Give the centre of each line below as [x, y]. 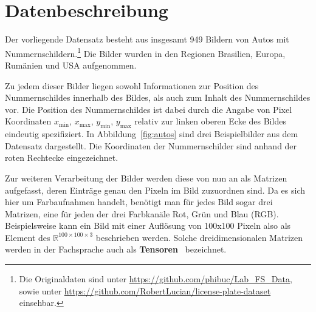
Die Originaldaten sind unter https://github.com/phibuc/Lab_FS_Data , [156, 279]
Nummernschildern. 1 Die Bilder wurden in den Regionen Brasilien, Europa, [145, 52]
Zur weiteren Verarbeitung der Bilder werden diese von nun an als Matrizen [146, 178]
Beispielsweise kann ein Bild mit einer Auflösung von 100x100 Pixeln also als [148, 226]
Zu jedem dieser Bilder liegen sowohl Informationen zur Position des [132, 85]
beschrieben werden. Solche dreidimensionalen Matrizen [199, 237]
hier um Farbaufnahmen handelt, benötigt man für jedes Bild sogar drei [139, 202]
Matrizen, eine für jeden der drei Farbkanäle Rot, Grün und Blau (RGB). [142, 213]
